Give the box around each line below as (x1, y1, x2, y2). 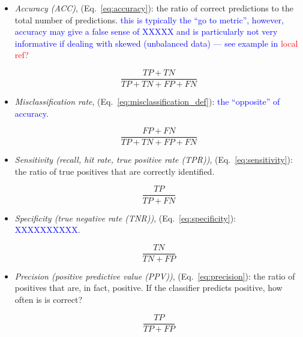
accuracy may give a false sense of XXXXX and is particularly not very (14, 25, 278, 38)
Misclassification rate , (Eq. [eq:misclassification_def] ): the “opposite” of (14, 95, 280, 108)
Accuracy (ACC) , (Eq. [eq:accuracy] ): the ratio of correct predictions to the (14, 2, 293, 14)
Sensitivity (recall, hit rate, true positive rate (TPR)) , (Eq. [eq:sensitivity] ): (14, 153, 293, 166)
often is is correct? (14, 293, 83, 305)
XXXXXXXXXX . (14, 223, 80, 236)
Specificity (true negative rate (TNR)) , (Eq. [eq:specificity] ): (14, 211, 236, 224)
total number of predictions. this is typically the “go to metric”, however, (14, 13, 284, 26)
